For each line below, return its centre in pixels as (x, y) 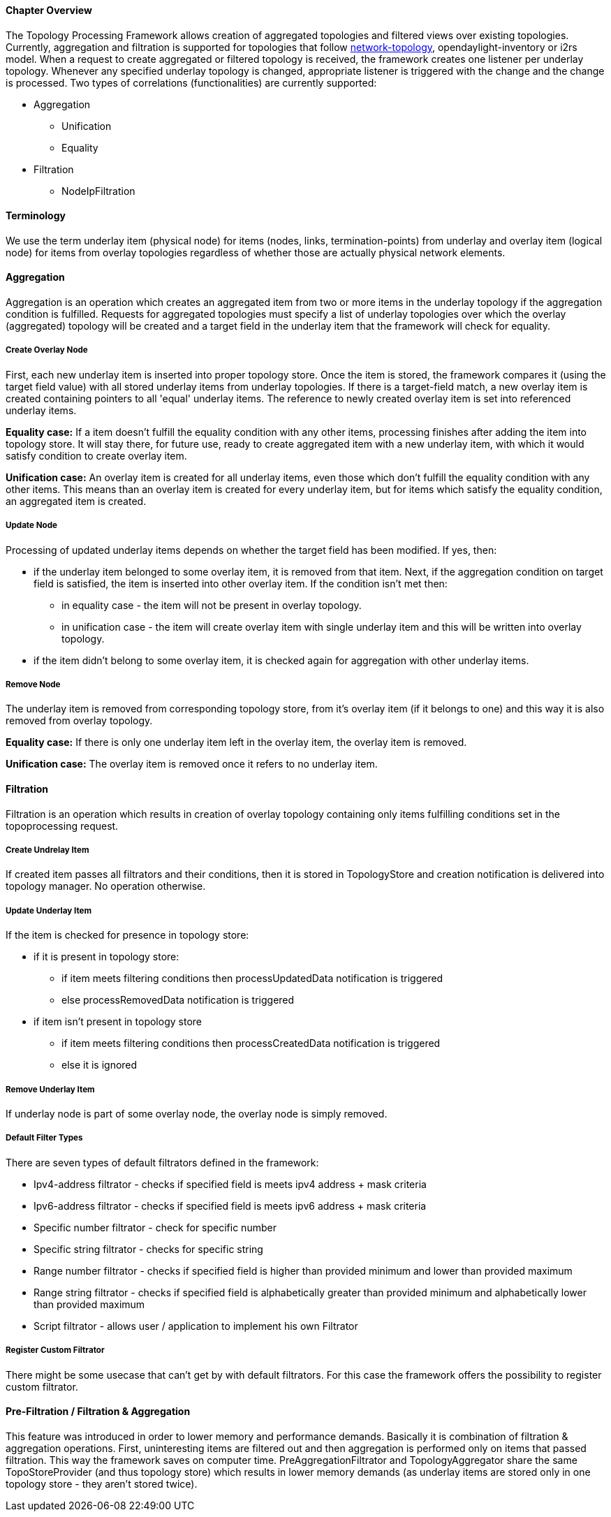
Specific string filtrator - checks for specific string (148, 1249)
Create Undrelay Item (47, 850)
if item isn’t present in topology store (118, 1022)
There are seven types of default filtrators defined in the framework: (162, 1162)
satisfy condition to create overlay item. (96, 455)
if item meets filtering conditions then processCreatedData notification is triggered (251, 1043)
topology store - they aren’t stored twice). (102, 1483)
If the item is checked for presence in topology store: (127, 935)
